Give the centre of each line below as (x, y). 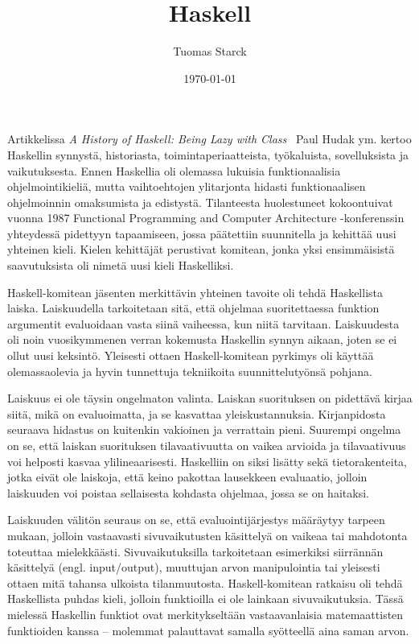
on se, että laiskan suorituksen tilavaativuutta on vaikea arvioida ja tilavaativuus (207, 445)
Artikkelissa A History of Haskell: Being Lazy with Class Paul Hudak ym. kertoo (209, 139)
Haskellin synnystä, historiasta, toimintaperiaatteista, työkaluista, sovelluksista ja (208, 154)
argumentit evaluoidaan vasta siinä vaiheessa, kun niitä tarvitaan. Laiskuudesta (203, 323)
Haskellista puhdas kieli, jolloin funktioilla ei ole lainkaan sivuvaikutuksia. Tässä (205, 599)
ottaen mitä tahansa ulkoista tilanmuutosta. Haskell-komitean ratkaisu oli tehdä (205, 582)
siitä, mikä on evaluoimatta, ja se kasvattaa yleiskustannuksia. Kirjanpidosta (197, 413)
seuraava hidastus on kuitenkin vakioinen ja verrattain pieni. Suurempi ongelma (204, 429)
